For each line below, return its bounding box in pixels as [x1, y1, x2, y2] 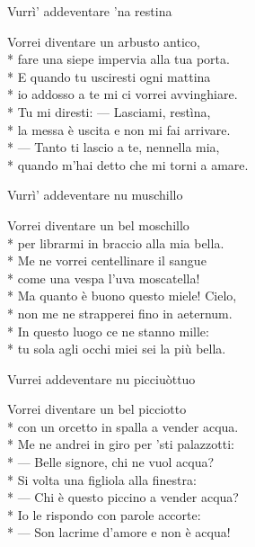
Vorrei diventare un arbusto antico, [7, 31, 200, 50]
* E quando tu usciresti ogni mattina [7, 67, 211, 85]
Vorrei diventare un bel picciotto [7, 399, 187, 418]
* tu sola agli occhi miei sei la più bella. [7, 339, 226, 358]
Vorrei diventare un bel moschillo [7, 215, 189, 234]
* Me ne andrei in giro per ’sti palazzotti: [7, 435, 234, 453]
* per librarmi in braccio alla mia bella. [7, 233, 224, 252]
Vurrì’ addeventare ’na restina [7, 2, 172, 20]
